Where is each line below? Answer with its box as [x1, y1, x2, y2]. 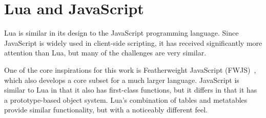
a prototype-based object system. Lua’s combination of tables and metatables [4, 94, 248, 105]
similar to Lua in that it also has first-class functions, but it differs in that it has [4, 84, 257, 95]
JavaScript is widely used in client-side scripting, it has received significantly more [4, 37, 262, 48]
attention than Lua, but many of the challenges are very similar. [4, 47, 207, 58]
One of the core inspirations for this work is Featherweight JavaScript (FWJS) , [4, 64, 256, 75]
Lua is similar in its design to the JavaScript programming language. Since [4, 27, 239, 38]
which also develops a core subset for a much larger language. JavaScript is [4, 74, 239, 85]
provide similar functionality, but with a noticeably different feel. [4, 104, 208, 115]
